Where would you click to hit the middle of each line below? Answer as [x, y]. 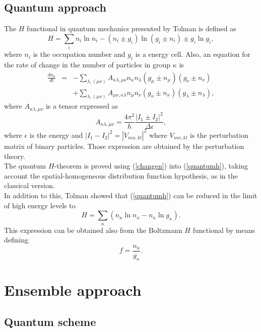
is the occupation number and [79, 54]
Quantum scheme [50, 322]
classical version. [29, 185]
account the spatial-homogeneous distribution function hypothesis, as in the [121, 175]
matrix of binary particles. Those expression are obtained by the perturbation [124, 146]
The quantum [25, 166]
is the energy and [56, 135]
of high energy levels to [40, 205]
